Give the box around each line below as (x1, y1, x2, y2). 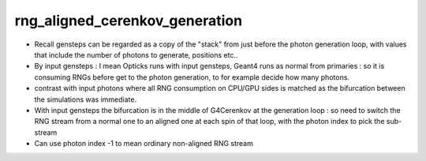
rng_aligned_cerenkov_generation (14, 12, 243, 29)
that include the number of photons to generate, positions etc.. (34, 50, 238, 59)
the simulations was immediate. (34, 95, 137, 104)
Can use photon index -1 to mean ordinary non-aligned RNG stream (34, 139, 254, 148)
